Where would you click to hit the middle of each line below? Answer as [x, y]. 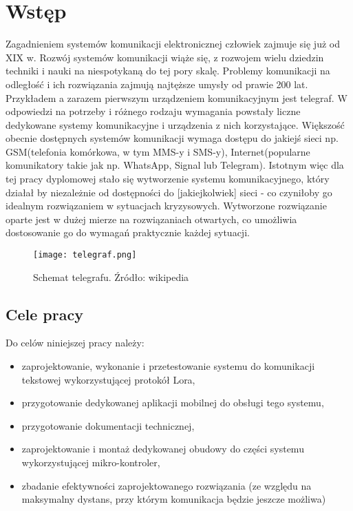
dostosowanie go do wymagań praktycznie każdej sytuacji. [128, 232]
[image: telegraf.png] [85, 255]
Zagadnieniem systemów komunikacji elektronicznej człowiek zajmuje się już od [173, 44]
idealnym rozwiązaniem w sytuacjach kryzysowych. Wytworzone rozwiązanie [166, 206]
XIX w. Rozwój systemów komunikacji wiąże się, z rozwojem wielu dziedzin [165, 57]
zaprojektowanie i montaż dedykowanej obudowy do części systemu [163, 449]
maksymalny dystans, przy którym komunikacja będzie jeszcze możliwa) [174, 499]
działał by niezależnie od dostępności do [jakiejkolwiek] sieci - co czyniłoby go [169, 192]
